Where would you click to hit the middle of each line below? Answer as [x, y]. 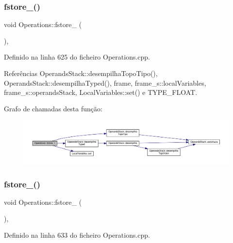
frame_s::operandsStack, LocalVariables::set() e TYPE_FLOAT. [101, 92]
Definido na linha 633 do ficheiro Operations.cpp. [77, 235]
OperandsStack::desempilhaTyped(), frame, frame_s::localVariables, [105, 83]
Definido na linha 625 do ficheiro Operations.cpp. [77, 57]
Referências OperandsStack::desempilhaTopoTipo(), [81, 73]
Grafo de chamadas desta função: [53, 108]
